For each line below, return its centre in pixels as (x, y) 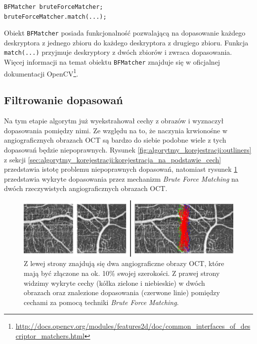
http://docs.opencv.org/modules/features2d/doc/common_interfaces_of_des (133, 326)
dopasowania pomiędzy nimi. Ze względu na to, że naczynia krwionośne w (116, 130)
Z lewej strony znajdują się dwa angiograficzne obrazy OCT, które (124, 263)
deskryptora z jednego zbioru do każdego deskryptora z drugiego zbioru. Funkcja (126, 42)
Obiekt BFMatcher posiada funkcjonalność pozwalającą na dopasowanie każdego (125, 33)
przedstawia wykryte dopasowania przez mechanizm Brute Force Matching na (121, 178)
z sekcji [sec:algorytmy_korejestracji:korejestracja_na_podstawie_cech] (113, 159)
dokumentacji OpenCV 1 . (41, 73)
